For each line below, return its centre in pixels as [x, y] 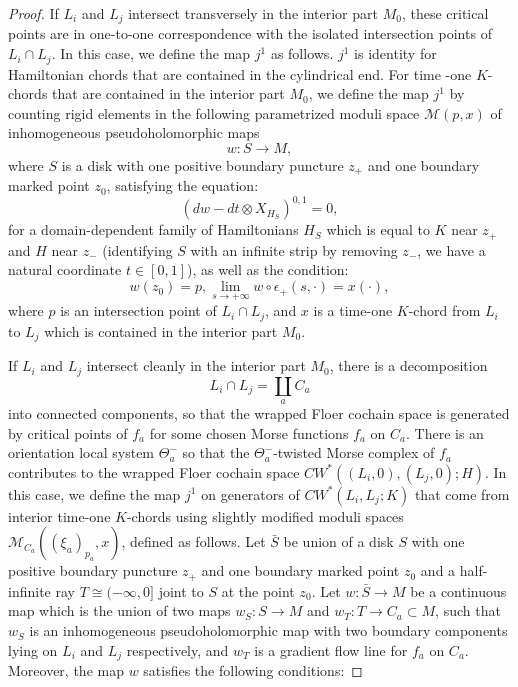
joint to [181, 590]
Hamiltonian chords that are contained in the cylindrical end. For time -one [240, 73]
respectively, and [177, 649]
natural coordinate [65, 269]
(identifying [137, 249]
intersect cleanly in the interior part [196, 365]
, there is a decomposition [408, 365]
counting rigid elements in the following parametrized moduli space [214, 112]
